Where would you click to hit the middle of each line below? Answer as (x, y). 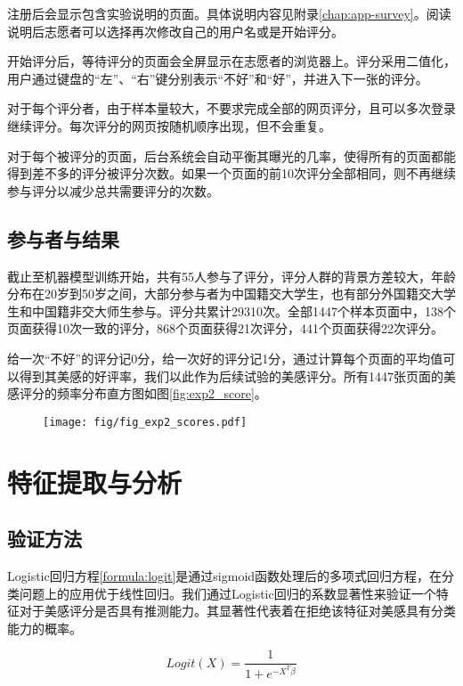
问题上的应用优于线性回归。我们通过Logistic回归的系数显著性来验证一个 (227, 593)
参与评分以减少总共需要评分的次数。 (113, 190)
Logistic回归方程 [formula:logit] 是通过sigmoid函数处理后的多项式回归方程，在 (225, 575)
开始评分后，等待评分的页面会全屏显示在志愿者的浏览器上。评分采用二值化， (231, 61)
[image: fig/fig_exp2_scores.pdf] (145, 422)
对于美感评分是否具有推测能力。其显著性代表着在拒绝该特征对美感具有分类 (237, 611)
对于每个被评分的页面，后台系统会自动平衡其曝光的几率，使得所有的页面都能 (231, 155)
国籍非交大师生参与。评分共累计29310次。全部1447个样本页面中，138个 (250, 310)
